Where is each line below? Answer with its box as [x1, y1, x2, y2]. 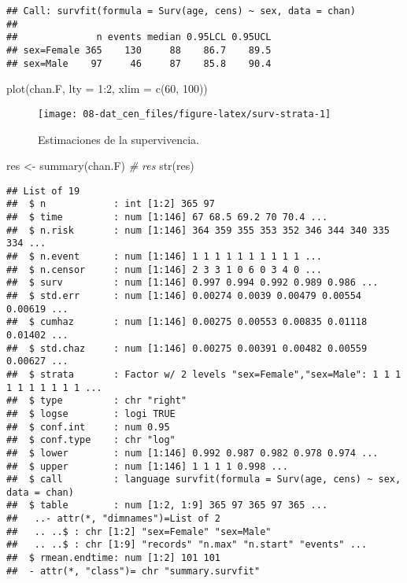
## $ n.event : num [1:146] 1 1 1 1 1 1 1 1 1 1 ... [6, 251, 322, 262]
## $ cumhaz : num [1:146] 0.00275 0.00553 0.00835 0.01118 [6, 316, 368, 328]
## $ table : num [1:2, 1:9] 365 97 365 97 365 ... [6, 500, 328, 511]
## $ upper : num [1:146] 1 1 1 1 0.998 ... [6, 460, 288, 472]
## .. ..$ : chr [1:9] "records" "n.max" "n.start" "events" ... [6, 539, 368, 551]
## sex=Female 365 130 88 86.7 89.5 [6, 44, 272, 56]
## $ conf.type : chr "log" [6, 434, 176, 446]
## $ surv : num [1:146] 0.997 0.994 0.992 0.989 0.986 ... [6, 277, 379, 289]
